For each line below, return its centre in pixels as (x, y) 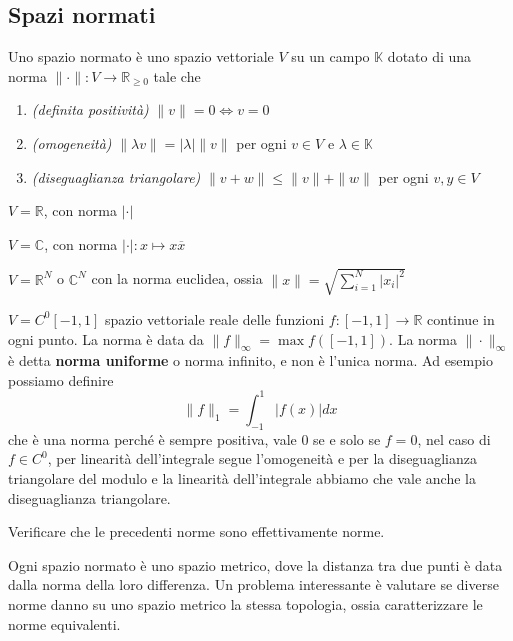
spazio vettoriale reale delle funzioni (214, 318)
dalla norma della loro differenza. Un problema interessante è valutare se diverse (253, 584)
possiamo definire (61, 379)
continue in (461, 318)
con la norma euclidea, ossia (177, 278)
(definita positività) (90, 109)
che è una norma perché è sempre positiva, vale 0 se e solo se (194, 438)
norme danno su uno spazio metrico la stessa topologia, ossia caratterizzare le (245, 603)
